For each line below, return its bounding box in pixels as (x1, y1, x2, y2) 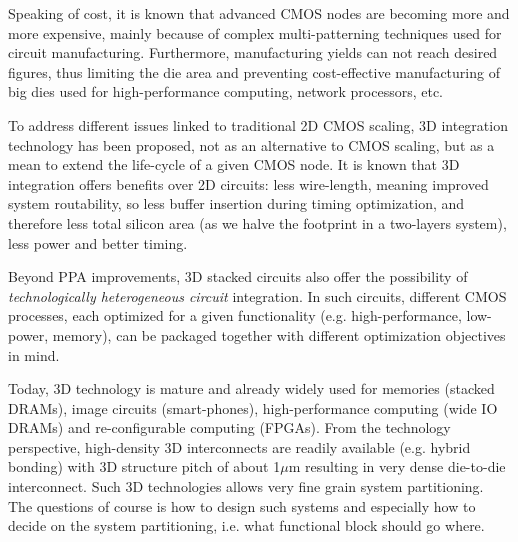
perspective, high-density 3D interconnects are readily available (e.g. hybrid (8, 436, 471, 457)
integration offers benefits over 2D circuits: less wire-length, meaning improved (8, 173, 489, 194)
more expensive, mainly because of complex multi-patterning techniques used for (8, 22, 502, 43)
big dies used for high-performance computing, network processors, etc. (8, 81, 444, 102)
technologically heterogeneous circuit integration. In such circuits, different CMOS (8, 285, 507, 306)
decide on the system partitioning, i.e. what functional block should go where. (8, 515, 485, 536)
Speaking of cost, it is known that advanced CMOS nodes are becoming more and (8, 3, 510, 23)
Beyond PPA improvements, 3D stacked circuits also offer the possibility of (8, 266, 468, 287)
